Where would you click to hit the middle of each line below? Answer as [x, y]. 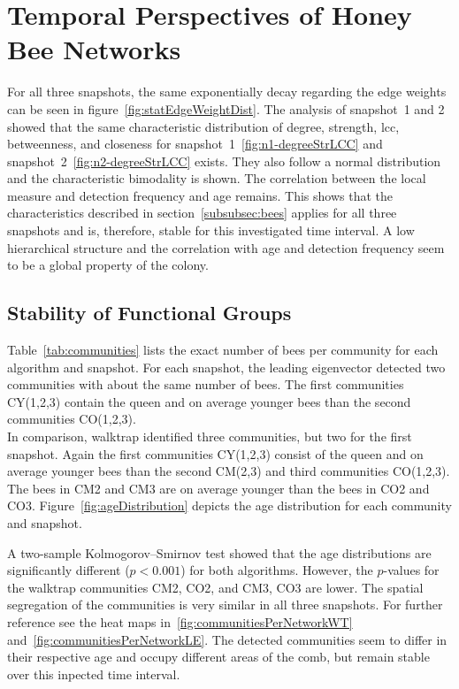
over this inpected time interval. [94, 674]
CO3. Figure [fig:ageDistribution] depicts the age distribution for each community [229, 505]
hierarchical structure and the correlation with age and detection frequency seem [226, 247]
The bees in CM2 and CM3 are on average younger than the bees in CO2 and [218, 488]
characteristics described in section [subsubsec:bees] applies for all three [202, 213]
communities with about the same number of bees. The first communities [206, 384]
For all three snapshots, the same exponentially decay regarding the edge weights [227, 92]
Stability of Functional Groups [149, 313]
